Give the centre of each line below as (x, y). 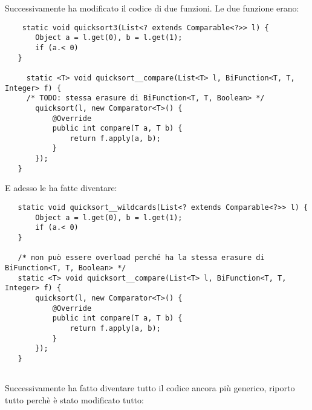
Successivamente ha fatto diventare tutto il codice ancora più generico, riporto (150, 388)
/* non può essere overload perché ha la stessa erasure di (141, 258)
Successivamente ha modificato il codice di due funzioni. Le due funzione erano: (152, 8)
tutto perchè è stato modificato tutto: (74, 399)
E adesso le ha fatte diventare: (61, 188)
